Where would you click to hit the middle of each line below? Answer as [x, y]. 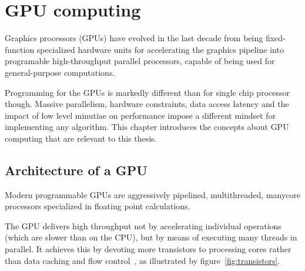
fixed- [275, 38]
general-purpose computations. [60, 72]
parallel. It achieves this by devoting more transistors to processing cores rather [148, 249]
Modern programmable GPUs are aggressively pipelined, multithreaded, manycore [153, 194]
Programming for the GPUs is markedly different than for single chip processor [147, 92]
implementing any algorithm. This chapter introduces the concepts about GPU [147, 127]
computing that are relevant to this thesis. [81, 138]
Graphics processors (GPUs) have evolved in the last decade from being [134, 38]
